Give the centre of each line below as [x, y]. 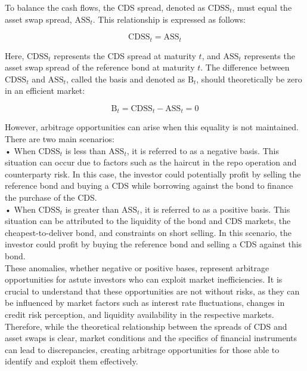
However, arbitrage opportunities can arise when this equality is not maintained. [152, 127]
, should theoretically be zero [249, 79]
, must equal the [262, 7]
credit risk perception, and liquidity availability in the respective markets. [139, 314]
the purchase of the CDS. [51, 197]
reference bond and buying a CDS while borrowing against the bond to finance [149, 185]
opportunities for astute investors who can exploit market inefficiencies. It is [144, 279]
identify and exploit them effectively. [72, 361]
